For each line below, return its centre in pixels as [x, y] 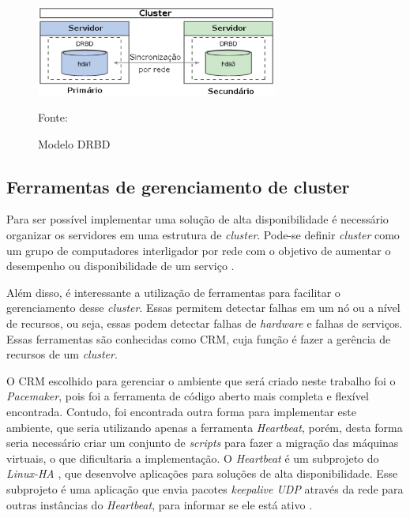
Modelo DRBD [74, 143]
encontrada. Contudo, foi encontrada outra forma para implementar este [181, 412]
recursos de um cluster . [62, 354]
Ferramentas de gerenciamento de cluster [178, 186]
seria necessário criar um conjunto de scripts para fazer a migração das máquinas [203, 443]
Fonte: [53, 117]
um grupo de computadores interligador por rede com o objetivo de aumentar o [199, 250]
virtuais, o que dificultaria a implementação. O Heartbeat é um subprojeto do [193, 458]
